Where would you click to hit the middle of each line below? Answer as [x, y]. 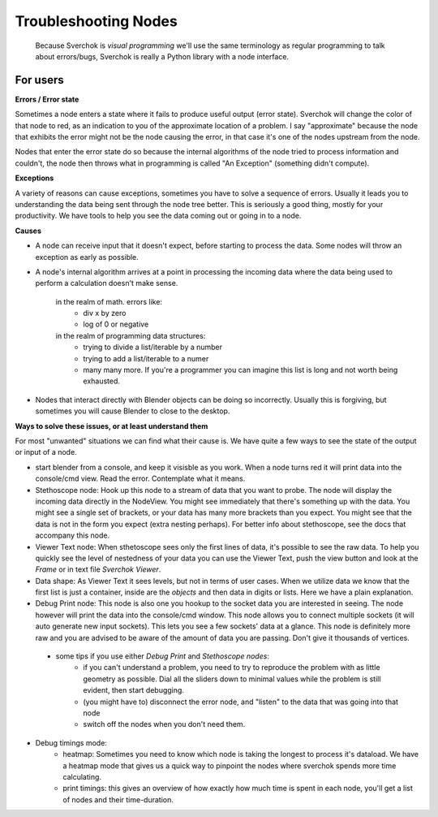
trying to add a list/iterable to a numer [146, 358]
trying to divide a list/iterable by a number [153, 347]
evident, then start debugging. [133, 690]
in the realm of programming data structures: [131, 335]
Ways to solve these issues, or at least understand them [112, 426]
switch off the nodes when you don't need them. [164, 724]
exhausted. [102, 381]
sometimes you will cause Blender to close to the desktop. [133, 411]
